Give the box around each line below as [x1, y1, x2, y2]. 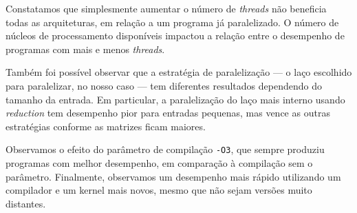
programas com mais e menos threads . [6, 41, 165, 56]
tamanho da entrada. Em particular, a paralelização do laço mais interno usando [6, 92, 345, 106]
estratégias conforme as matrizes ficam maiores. [6, 119, 206, 133]
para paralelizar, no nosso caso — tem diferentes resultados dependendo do [6, 78, 322, 92]
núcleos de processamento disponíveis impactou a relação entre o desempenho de [6, 28, 345, 43]
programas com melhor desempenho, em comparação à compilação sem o [6, 156, 313, 170]
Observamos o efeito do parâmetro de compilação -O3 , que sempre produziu [6, 142, 325, 156]
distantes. [6, 196, 46, 210]
